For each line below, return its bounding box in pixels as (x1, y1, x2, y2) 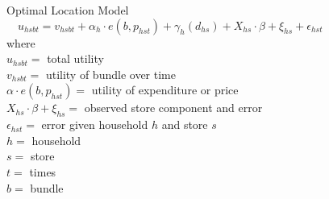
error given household (41, 116, 148, 133)
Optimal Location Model (6, 2, 129, 18)
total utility (47, 50, 104, 67)
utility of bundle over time (45, 65, 176, 82)
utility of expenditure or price (91, 81, 239, 98)
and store (161, 116, 208, 133)
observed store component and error (84, 99, 263, 116)
